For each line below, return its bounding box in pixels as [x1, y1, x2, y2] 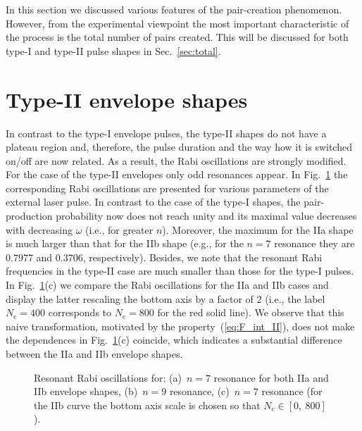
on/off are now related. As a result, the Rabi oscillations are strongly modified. [6, 153, 347, 168]
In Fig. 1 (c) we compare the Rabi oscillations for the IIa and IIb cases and [6, 277, 329, 292]
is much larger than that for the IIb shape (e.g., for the [6, 236, 244, 251]
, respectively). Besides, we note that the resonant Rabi [82, 249, 323, 264]
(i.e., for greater [85, 222, 154, 237]
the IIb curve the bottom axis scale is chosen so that [34, 397, 261, 412]
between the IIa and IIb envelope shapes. [6, 346, 183, 361]
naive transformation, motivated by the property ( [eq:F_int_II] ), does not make [6, 318, 355, 333]
